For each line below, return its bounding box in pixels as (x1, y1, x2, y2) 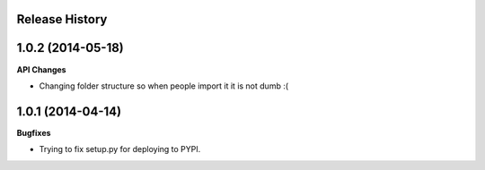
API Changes (16, 64, 66, 75)
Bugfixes (16, 127, 51, 138)
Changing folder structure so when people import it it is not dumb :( (39, 81, 289, 91)
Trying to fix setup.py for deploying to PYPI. (39, 144, 201, 155)
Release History (16, 12, 108, 27)
